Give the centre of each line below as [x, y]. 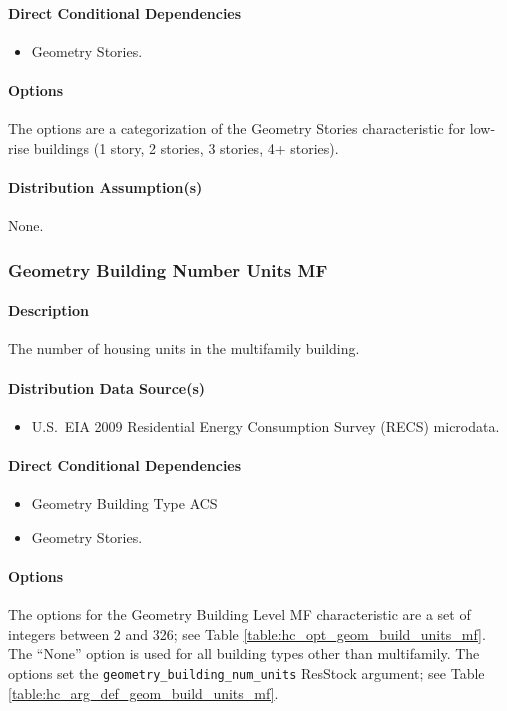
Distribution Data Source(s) [107, 387]
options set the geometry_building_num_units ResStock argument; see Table [246, 672]
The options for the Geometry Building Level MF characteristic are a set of [239, 614]
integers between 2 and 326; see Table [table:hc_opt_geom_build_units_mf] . [247, 633]
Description [49, 310]
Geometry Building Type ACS [124, 503]
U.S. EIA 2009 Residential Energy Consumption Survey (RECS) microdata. [265, 425]
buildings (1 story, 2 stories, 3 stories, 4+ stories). [186, 147]
